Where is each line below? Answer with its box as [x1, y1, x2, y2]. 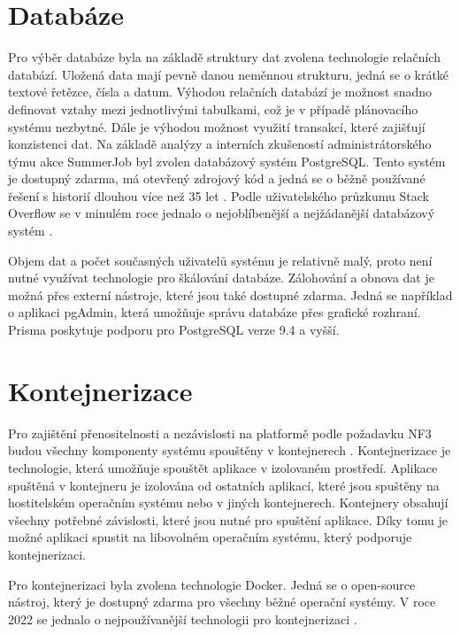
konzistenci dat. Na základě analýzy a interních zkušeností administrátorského [8, 135, 432, 153]
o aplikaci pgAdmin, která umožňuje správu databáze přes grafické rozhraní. [8, 303, 421, 321]
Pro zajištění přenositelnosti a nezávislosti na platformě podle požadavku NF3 [8, 423, 432, 442]
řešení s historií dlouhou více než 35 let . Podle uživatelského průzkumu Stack [8, 186, 429, 205]
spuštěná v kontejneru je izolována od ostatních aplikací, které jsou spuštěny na [8, 475, 440, 494]
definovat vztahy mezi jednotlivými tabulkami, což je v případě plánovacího [8, 99, 418, 118]
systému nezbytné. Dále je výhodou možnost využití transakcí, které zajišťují [8, 117, 425, 135]
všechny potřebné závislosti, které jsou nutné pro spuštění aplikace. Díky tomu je [8, 510, 448, 529]
